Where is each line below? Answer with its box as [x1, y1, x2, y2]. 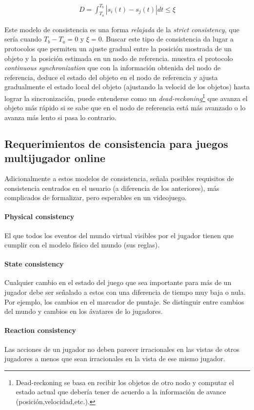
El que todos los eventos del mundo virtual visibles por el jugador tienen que [4, 230, 234, 240]
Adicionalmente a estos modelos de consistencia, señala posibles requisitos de [4, 173, 234, 183]
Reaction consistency [4, 325, 77, 335]
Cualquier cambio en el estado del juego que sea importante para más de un [4, 277, 232, 287]
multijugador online [4, 150, 106, 165]
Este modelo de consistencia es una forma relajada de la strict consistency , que [4, 24, 239, 34]
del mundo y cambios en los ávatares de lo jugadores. [4, 306, 163, 316]
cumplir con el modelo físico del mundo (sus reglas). [4, 240, 160, 250]
